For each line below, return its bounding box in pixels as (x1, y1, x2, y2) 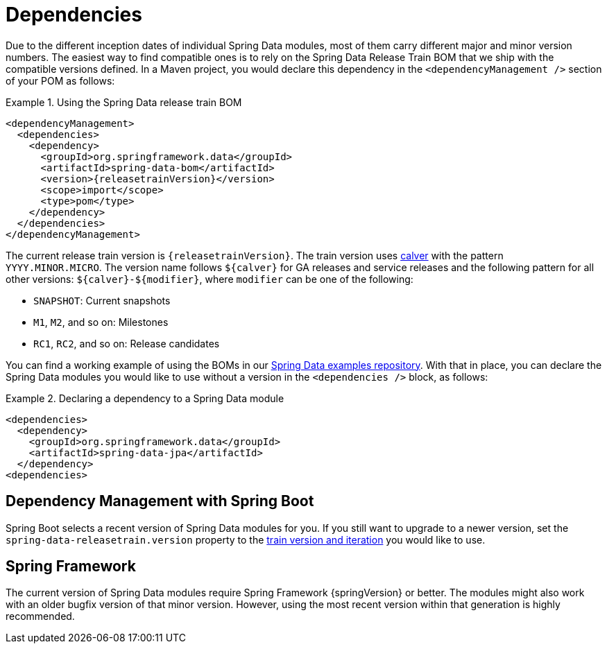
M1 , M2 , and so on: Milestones (33, 315, 169, 328)
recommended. (6, 610, 75, 623)
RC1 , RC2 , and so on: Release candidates (33, 337, 220, 349)
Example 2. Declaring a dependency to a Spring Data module (6, 392, 284, 404)
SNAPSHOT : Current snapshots (33, 294, 171, 306)
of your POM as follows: (6, 74, 115, 87)
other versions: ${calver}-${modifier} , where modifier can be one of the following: (6, 272, 413, 285)
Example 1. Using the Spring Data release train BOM (6, 96, 242, 108)
